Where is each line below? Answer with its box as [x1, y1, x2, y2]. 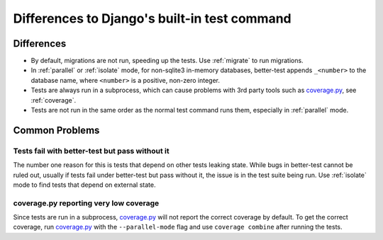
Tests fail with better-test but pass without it [13, 146, 170, 156]
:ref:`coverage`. [30, 96, 77, 104]
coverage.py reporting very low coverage [13, 198, 160, 208]
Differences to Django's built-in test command [13, 11, 292, 26]
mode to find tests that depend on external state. [13, 181, 156, 189]
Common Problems [13, 124, 100, 136]
